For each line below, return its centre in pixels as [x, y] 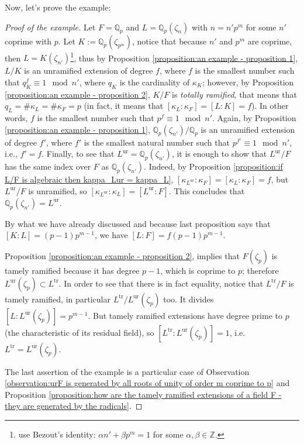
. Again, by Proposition [254, 118]
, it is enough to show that [219, 154]
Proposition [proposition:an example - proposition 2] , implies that [122, 256]
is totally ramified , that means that [235, 94]
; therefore [260, 270]
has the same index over [48, 166]
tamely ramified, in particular [58, 299]
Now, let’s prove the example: [58, 7]
